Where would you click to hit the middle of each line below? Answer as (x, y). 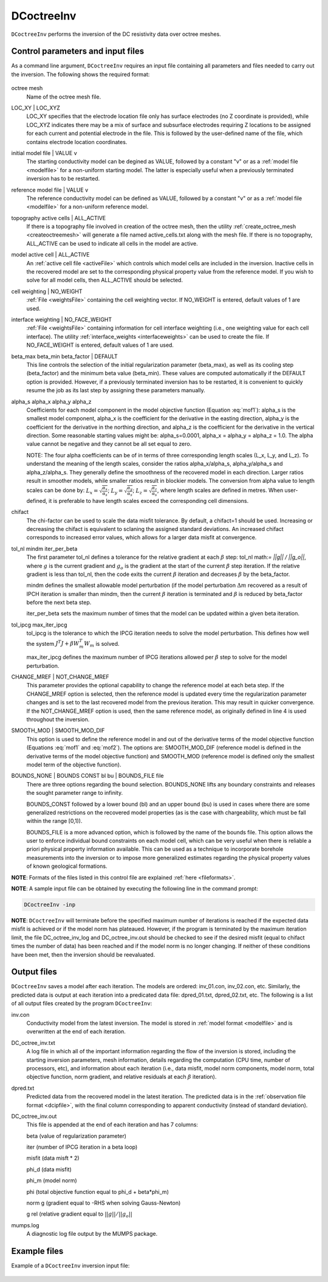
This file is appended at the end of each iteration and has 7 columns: (112, 1124)
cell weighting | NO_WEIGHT (47, 291)
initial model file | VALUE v (44, 153)
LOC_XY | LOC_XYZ (36, 108)
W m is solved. (102, 644)
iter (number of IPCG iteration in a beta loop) (82, 1147)
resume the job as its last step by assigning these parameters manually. (116, 390)
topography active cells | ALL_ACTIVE (59, 218)
